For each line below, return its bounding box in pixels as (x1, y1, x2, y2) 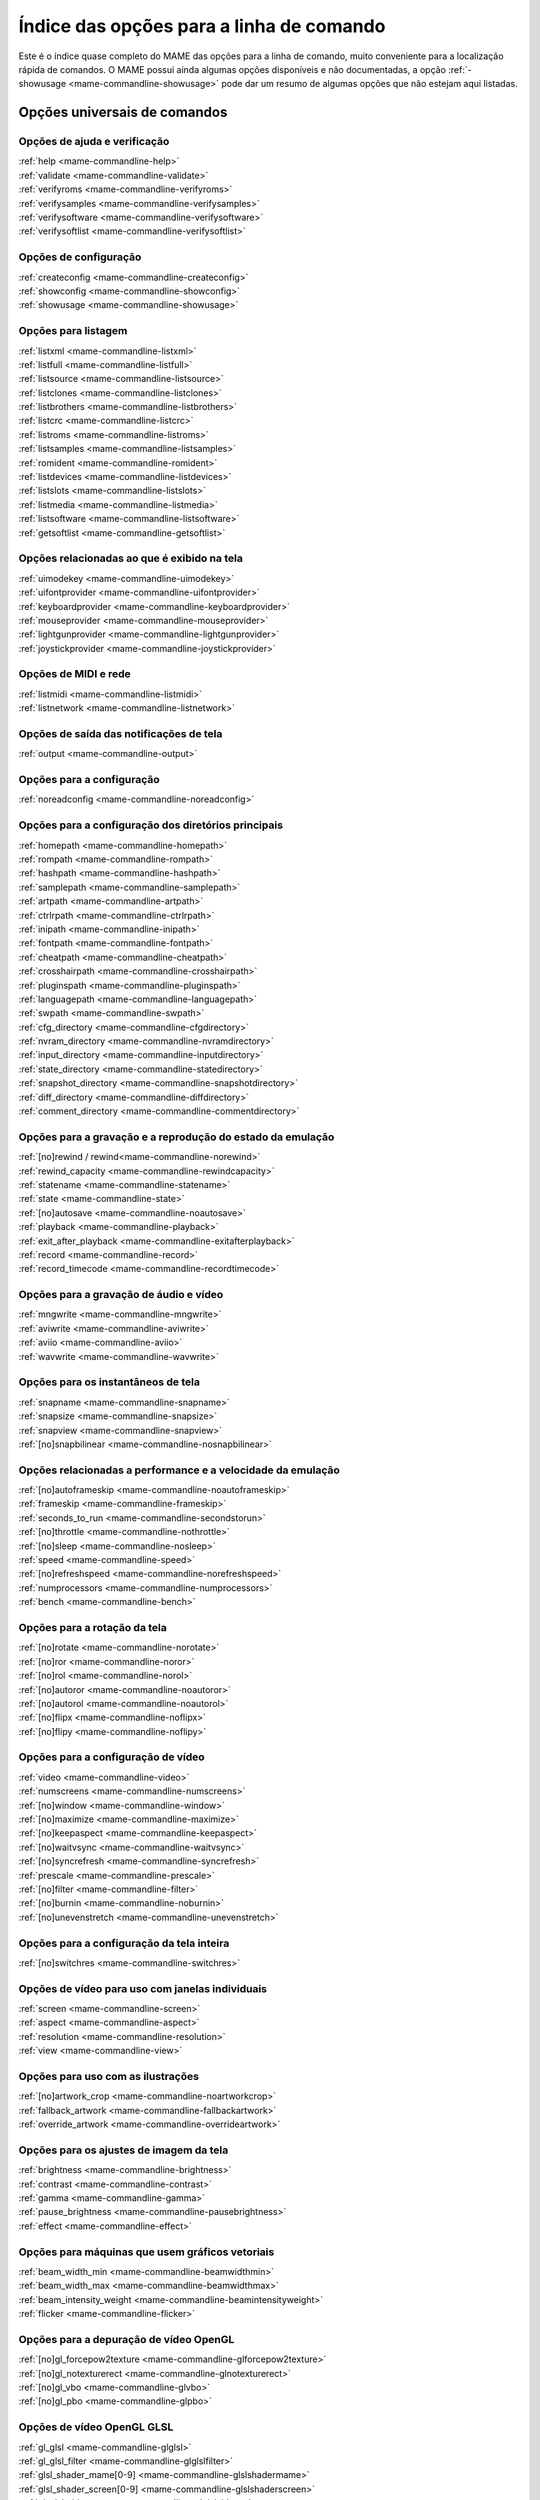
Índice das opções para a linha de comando (18, 15, 386, 37)
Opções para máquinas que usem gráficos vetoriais (18, 2245, 275, 2259)
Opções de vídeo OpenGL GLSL (18, 2420, 174, 2434)
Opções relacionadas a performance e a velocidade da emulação (18, 1463, 340, 1477)
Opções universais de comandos (18, 104, 228, 121)
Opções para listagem (18, 324, 128, 338)
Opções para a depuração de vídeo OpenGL (18, 2332, 235, 2346)
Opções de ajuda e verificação (18, 135, 170, 149)
